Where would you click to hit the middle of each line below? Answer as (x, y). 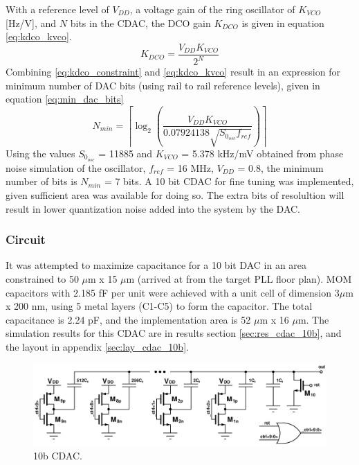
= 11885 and (126, 153)
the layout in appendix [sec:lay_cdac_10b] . (97, 347)
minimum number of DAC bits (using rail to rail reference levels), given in (163, 85)
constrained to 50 (42, 279)
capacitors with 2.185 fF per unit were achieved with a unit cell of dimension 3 (173, 292)
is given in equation (283, 23)
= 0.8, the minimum (280, 167)
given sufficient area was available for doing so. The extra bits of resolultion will (175, 195)
